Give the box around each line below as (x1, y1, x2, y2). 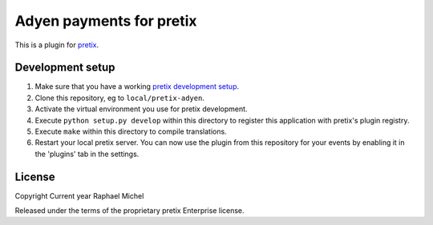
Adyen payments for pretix (14, 12, 197, 30)
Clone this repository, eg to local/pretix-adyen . (34, 93, 204, 102)
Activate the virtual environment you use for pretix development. (34, 104, 248, 114)
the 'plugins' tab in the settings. (34, 149, 140, 159)
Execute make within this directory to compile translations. (34, 127, 228, 136)
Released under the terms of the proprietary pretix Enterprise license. (14, 206, 245, 215)
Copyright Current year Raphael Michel (14, 191, 144, 200)
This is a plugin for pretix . (14, 40, 99, 50)
